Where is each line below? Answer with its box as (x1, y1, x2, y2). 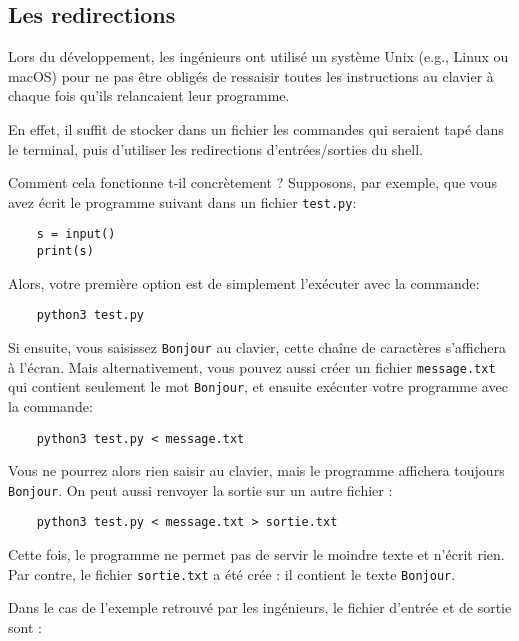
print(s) (36, 244, 94, 259)
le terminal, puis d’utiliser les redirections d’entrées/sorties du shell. (8, 138, 424, 159)
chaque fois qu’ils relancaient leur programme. (8, 85, 290, 106)
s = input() (36, 227, 116, 242)
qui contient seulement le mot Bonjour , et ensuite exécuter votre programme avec (8, 376, 508, 397)
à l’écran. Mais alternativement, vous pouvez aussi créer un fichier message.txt (8, 356, 496, 377)
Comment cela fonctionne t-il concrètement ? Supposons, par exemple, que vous (8, 172, 498, 193)
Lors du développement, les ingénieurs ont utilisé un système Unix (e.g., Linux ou (8, 46, 509, 67)
